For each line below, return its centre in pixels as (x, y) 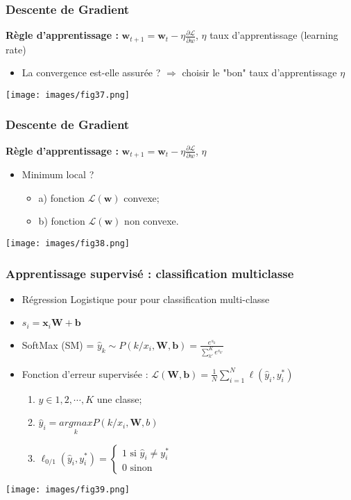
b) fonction (62, 221)
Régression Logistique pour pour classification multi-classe (146, 299)
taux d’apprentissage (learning (274, 35)
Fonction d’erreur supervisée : (85, 373)
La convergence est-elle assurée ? (91, 72)
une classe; (119, 398)
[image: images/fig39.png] (68, 489)
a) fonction (62, 197)
